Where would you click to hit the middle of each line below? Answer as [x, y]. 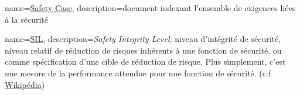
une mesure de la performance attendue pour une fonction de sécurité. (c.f [138, 73]
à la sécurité [26, 19]
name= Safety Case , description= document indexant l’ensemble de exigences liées [150, 8]
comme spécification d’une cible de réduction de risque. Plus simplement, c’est [145, 61]
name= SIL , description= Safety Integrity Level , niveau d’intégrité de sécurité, [143, 39]
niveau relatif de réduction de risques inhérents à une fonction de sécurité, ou [143, 50]
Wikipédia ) [25, 84]
